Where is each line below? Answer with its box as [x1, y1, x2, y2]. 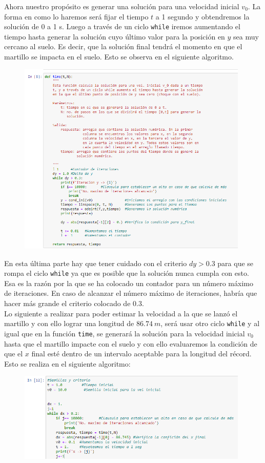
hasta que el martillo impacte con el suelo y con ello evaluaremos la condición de [4, 338, 257, 349]
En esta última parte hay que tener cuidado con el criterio [4, 257, 187, 268]
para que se [217, 257, 254, 268]
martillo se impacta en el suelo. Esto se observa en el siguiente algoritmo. [4, 51, 234, 62]
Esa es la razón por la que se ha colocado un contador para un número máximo [4, 277, 253, 288]
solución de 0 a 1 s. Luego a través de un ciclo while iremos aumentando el [4, 21, 240, 32]
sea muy [233, 31, 259, 42]
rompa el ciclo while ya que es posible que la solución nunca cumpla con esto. [4, 268, 249, 278]
